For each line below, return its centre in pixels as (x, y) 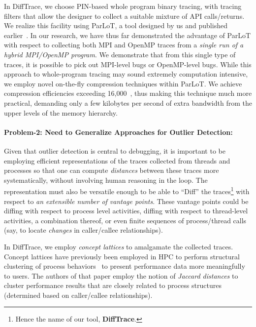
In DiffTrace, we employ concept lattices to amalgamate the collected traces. (119, 246)
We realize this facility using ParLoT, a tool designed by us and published (116, 25)
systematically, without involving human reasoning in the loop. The (106, 180)
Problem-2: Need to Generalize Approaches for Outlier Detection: (118, 132)
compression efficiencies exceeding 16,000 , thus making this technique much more (128, 93)
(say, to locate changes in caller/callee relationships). (83, 230)
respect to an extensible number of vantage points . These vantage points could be (126, 201)
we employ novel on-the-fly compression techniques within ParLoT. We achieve (123, 83)
